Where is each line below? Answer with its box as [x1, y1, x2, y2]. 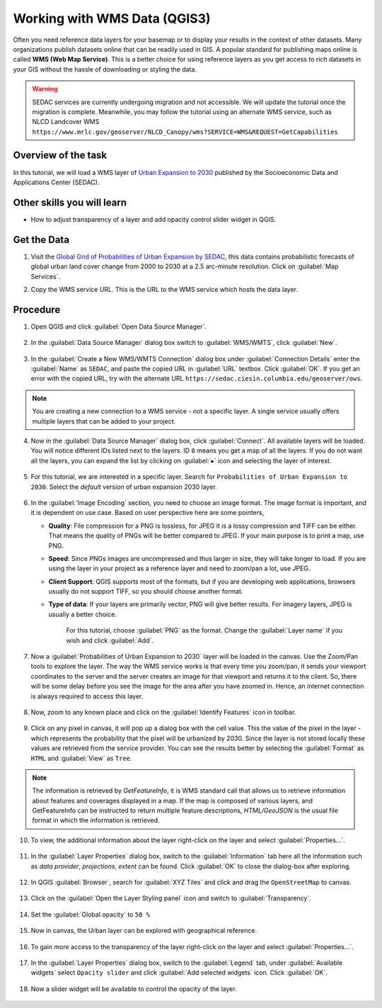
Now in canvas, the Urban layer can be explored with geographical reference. [30, 927, 257, 935]
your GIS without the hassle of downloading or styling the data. [13, 64, 197, 74]
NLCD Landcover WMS [32, 118, 100, 126]
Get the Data [13, 234, 70, 246]
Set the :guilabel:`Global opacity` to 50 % [30, 910, 150, 919]
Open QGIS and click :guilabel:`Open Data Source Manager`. [30, 322, 207, 331]
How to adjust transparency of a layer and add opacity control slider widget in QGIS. [30, 215, 276, 223]
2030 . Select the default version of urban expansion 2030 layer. [30, 482, 217, 491]
